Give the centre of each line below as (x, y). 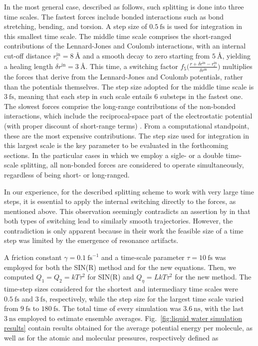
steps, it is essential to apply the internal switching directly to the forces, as (120, 201)
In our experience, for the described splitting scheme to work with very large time (129, 191)
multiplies (238, 66)
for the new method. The (213, 277)
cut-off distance (27, 55)
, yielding (236, 55)
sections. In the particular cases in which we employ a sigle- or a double (114, 155)
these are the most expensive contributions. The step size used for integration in (127, 135)
